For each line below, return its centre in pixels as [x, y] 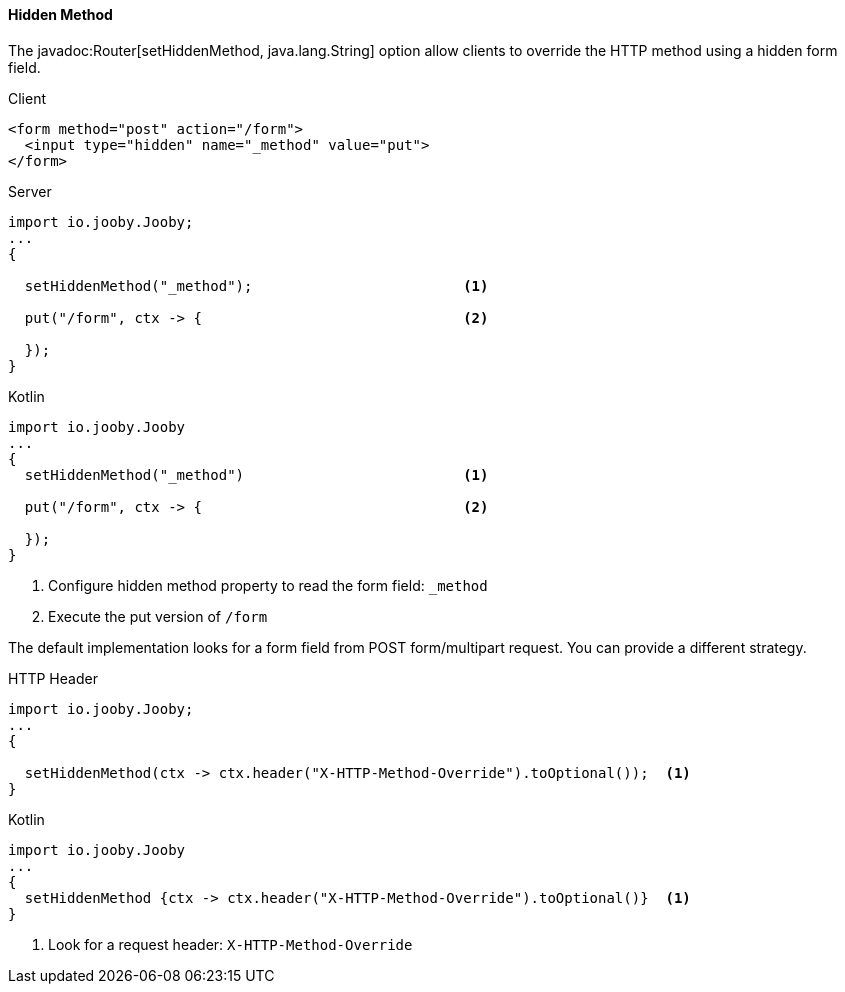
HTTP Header [53, 678]
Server [30, 191]
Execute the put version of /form [158, 616]
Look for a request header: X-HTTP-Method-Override [230, 944]
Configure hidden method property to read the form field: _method [268, 585]
